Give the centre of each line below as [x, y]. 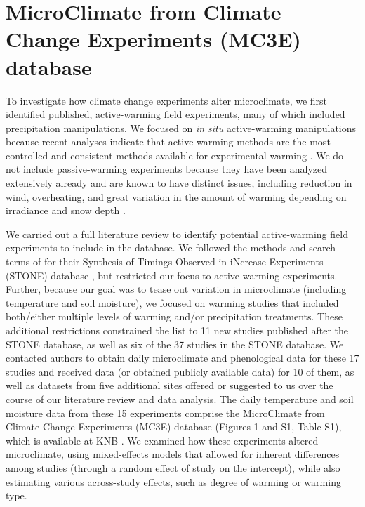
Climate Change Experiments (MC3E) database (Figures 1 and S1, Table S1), [174, 427]
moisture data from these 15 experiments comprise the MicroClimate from [165, 413]
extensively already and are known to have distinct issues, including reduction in [179, 183]
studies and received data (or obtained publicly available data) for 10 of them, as [180, 371]
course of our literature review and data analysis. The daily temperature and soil [180, 399]
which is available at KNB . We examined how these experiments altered [162, 440]
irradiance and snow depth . [66, 210]
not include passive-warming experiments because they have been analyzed [167, 169]
